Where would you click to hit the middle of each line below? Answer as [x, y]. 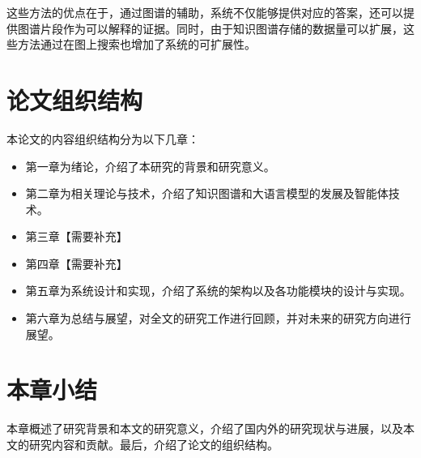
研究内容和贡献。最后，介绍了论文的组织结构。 [153, 444]
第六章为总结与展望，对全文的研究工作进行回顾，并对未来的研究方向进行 [218, 318]
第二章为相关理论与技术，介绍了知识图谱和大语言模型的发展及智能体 [207, 193]
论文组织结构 [75, 99]
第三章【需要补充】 [77, 236]
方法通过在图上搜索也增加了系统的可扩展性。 [136, 44]
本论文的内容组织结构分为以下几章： [103, 138]
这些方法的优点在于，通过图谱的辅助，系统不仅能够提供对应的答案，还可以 [205, 12]
